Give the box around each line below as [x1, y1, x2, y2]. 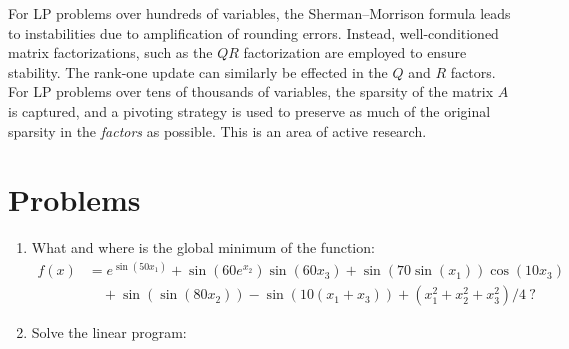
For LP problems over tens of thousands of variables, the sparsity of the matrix [8, 81, 494, 102]
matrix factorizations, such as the [8, 42, 213, 63]
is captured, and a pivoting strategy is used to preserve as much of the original [8, 100, 491, 121]
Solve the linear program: [31, 322, 187, 343]
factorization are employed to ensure [243, 42, 467, 63]
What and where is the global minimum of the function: [31, 237, 375, 258]
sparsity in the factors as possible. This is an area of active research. [8, 120, 427, 141]
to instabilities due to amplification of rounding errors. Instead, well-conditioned [8, 22, 499, 43]
